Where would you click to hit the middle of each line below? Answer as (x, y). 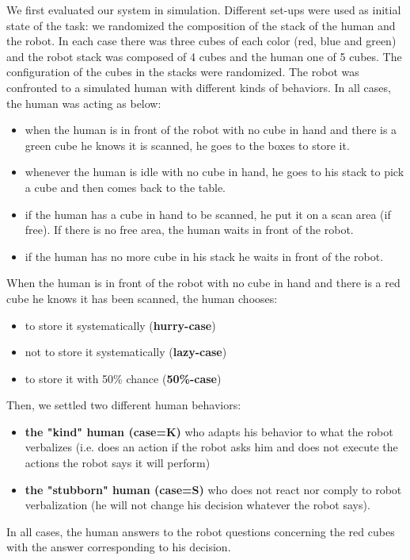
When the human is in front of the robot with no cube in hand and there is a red (203, 283)
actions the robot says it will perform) (118, 463)
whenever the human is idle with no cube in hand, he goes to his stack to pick (214, 172)
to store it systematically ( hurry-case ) (120, 325)
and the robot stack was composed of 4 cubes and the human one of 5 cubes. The (204, 56)
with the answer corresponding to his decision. (119, 547)
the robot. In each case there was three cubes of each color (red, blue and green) (201, 41)
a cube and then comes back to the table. (125, 187)
